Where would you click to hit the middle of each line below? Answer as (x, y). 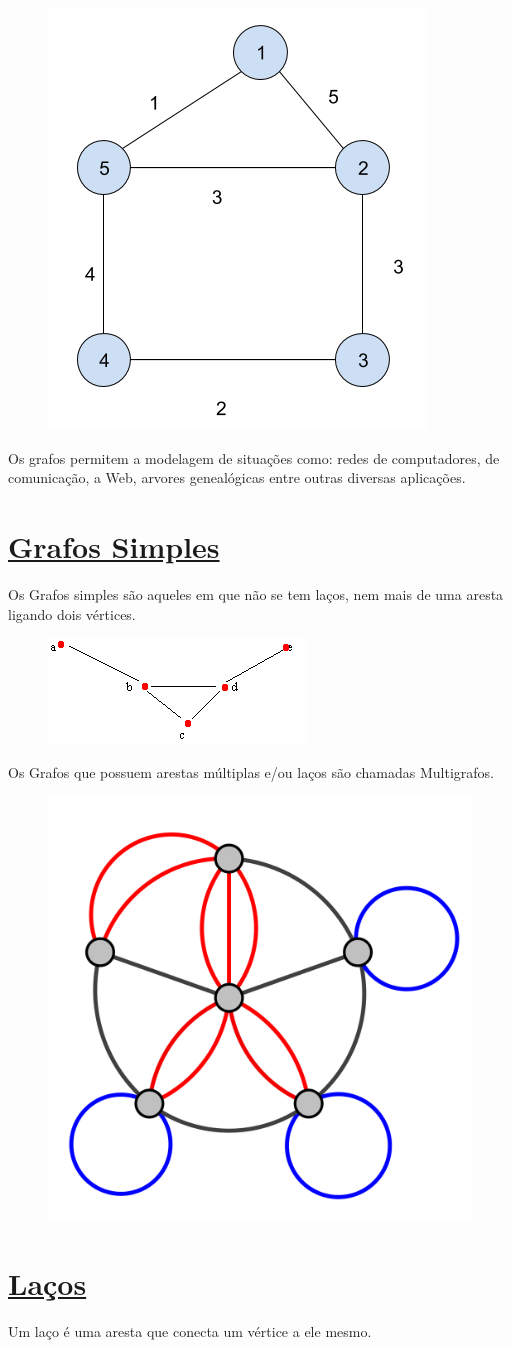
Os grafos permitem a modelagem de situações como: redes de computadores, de (254, 457)
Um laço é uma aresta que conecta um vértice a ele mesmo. (190, 1331)
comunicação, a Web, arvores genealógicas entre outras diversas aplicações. (237, 477)
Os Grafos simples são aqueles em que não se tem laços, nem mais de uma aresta (256, 593)
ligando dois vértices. (72, 613)
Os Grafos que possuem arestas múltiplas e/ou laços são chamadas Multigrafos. (251, 771)
